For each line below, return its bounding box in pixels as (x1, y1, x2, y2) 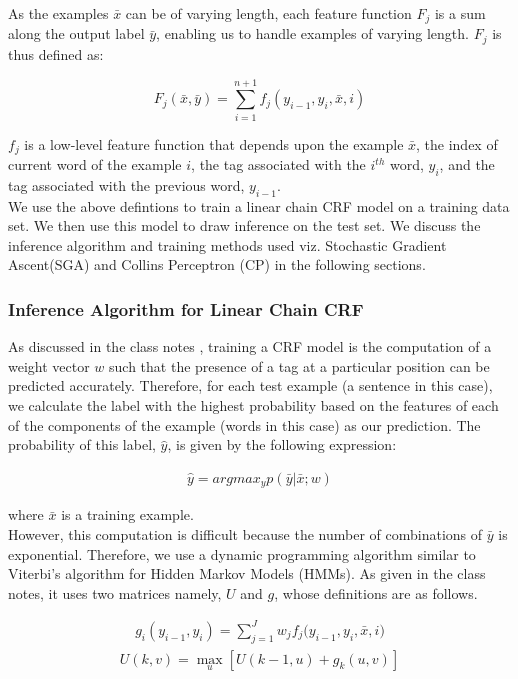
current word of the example (8, 154, 182, 175)
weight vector (8, 355, 90, 376)
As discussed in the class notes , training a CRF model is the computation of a (8, 336, 492, 357)
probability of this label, (8, 434, 156, 455)
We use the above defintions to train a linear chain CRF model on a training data (8, 195, 510, 216)
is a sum (434, 3, 486, 23)
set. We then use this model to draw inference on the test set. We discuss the (8, 215, 481, 236)
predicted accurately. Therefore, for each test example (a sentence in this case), (8, 375, 493, 396)
